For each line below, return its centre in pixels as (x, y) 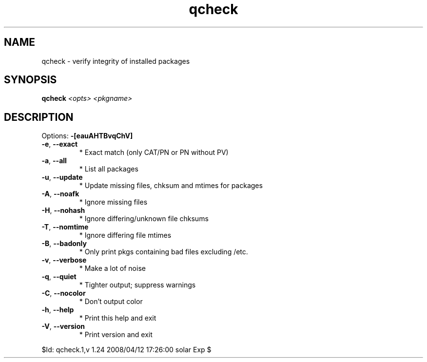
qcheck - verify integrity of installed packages (116, 61)
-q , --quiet (59, 277)
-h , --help (58, 310)
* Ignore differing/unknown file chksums (144, 219)
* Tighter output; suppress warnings (137, 285)
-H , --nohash (63, 210)
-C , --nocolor (64, 293)
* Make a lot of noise (112, 268)
